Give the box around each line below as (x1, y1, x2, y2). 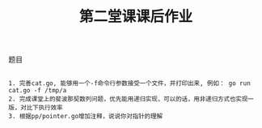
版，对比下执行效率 (8, 104, 63, 112)
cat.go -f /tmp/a (8, 87, 67, 95)
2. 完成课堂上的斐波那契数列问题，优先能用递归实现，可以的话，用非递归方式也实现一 (8, 95, 255, 104)
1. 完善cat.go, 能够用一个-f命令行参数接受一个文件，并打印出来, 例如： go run (8, 79, 251, 87)
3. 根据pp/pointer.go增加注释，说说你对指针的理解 (8, 113, 163, 121)
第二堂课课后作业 (78, 7, 192, 26)
